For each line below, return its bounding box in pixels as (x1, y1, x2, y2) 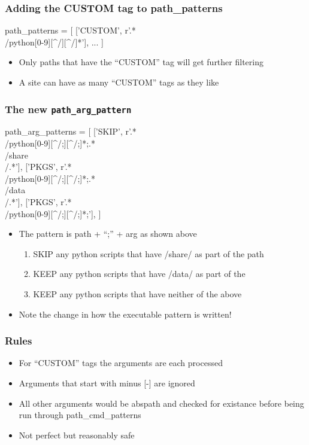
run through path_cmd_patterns (19, 409, 141, 421)
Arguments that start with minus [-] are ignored (19, 376, 195, 389)
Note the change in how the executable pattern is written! (19, 307, 232, 320)
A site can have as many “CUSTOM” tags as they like (19, 76, 219, 88)
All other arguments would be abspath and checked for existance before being (19, 397, 304, 409)
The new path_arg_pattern (5, 101, 132, 116)
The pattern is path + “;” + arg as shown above (19, 227, 197, 240)
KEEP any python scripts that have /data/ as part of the (33, 267, 246, 280)
